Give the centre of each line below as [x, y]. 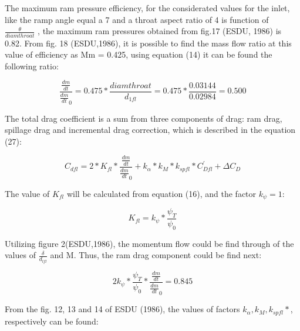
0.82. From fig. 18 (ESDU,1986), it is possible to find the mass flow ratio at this [148, 43]
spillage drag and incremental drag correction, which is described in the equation [150, 130]
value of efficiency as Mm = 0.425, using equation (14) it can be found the [139, 54]
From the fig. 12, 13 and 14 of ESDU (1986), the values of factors [122, 309]
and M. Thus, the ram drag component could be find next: [156, 255]
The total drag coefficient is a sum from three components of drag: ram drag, [144, 118]
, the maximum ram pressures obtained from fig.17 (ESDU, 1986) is [160, 31]
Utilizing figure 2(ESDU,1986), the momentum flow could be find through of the [149, 243]
